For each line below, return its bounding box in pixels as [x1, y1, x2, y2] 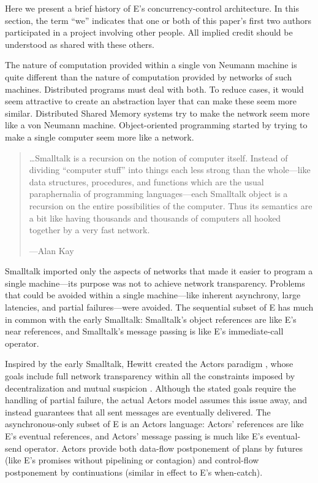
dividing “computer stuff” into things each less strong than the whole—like [29, 163, 311, 176]
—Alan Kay [29, 244, 74, 257]
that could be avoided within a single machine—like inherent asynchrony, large [5, 288, 301, 301]
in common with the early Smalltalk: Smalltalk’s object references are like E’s [5, 312, 297, 325]
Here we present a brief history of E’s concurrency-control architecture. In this [5, 2, 299, 14]
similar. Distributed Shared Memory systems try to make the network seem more [5, 106, 310, 119]
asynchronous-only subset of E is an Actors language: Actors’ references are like [5, 417, 304, 430]
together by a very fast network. [29, 223, 150, 236]
